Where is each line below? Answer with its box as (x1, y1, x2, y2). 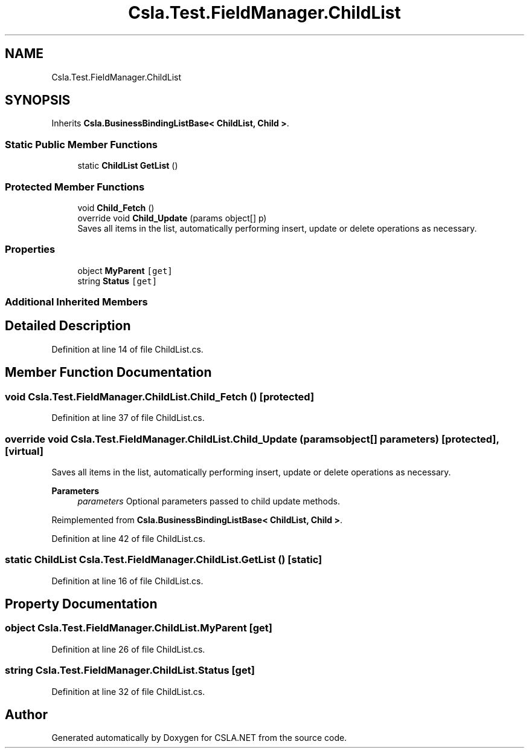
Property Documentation (5, 596, 158, 612)
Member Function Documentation (5, 365, 212, 380)
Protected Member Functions (5, 180, 145, 193)
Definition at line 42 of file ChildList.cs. (51, 533, 205, 544)
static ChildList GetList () (77, 160, 178, 171)
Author (5, 707, 48, 723)
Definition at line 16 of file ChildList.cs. (51, 575, 204, 586)
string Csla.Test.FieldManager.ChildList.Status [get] (5, 664, 255, 677)
